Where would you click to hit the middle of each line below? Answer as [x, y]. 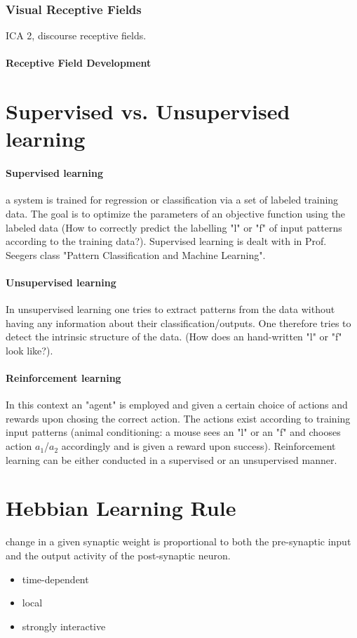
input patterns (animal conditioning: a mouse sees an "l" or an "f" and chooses [173, 432]
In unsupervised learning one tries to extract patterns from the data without [170, 309]
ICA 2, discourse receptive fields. [76, 35]
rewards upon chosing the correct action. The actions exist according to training [178, 418]
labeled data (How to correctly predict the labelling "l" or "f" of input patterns [174, 227]
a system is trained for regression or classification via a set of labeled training [172, 200]
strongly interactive [64, 626]
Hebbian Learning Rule [121, 508]
